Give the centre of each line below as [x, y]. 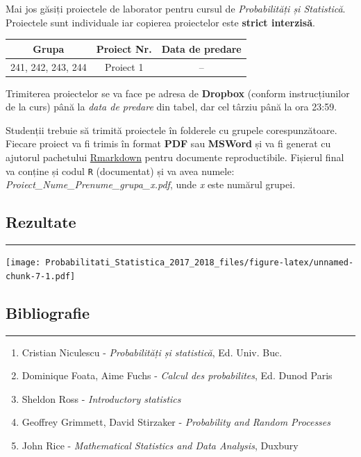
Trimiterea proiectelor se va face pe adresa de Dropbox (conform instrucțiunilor [178, 93]
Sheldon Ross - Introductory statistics [101, 398]
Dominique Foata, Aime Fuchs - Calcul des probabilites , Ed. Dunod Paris [177, 375]
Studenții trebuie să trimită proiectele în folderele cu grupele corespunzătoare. [171, 130]
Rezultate [41, 222]
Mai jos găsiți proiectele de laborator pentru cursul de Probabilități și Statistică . [176, 8]
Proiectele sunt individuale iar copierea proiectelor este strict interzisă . [160, 22]
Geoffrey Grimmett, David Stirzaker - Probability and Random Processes [176, 422]
